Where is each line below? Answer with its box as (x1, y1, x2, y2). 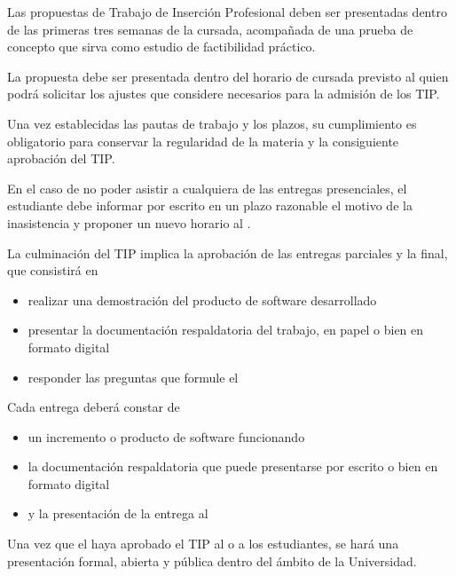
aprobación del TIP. (7, 149, 115, 168)
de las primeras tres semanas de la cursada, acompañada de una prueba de (7, 20, 413, 38)
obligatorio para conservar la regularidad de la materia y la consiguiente (7, 131, 399, 150)
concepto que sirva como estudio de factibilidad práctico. (7, 37, 316, 56)
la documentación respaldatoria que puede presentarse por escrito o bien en (28, 457, 438, 476)
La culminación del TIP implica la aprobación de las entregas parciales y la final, (7, 243, 448, 262)
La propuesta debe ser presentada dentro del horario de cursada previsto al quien (7, 67, 449, 85)
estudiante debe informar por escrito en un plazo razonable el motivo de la (7, 196, 413, 215)
